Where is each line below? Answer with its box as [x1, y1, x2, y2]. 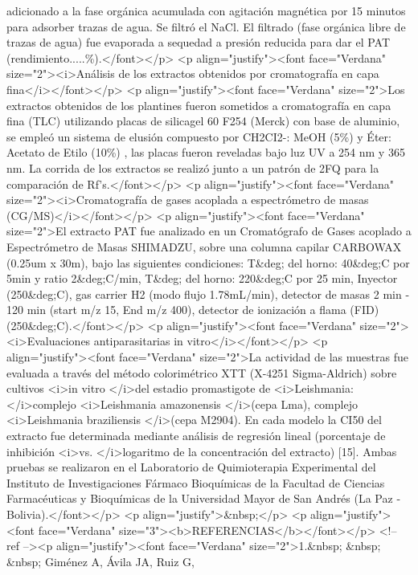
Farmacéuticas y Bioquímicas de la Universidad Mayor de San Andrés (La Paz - [6, 490, 401, 507]
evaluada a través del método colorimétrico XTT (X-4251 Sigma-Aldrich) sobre [6, 364, 397, 381]
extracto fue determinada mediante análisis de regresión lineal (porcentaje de [6, 427, 386, 444]
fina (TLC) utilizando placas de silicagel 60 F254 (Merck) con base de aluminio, [6, 112, 400, 129]
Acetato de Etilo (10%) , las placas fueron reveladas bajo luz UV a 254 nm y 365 [6, 144, 405, 161]
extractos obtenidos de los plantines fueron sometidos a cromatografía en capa [6, 96, 391, 113]
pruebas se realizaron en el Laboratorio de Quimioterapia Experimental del [6, 459, 376, 475]
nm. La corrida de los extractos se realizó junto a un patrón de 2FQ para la [6, 159, 379, 176]
